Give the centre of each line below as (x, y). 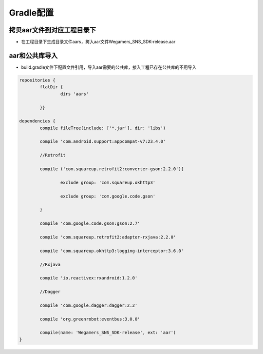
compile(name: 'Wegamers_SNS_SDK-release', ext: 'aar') (108, 333)
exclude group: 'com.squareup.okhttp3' (108, 182)
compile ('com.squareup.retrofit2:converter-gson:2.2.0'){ (112, 169)
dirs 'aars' (75, 94)
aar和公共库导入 (33, 55)
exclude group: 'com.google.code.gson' (108, 196)
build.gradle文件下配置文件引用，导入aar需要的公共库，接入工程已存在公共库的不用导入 (109, 67)
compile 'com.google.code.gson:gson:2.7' (90, 224)
